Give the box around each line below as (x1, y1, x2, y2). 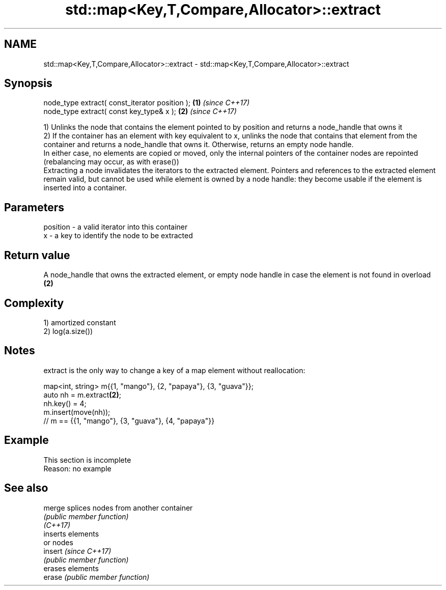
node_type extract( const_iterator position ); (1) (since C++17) (43, 98, 250, 107)
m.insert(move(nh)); (43, 407, 110, 416)
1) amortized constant (43, 318, 116, 327)
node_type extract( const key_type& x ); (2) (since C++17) (43, 107, 237, 116)
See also (4, 482, 48, 495)
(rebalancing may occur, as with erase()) (43, 157, 179, 166)
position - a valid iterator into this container (43, 222, 188, 232)
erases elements (43, 564, 99, 573)
